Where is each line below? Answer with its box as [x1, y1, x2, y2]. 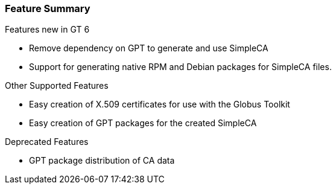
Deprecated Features [5, 136, 89, 147]
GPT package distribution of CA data [29, 155, 175, 166]
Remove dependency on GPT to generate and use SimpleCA [29, 43, 268, 54]
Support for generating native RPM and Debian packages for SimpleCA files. [29, 62, 332, 72]
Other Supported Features [5, 80, 109, 91]
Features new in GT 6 [5, 24, 90, 35]
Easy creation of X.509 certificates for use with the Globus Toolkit [29, 99, 290, 110]
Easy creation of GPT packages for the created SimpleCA [29, 118, 257, 129]
